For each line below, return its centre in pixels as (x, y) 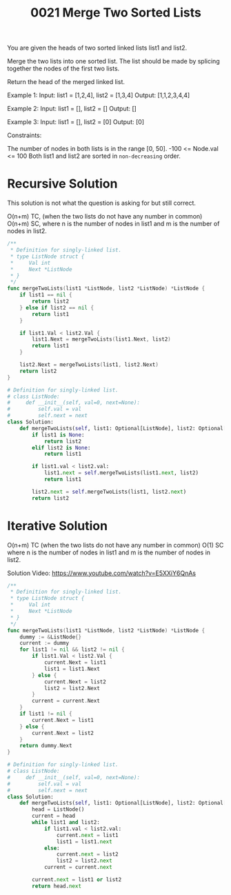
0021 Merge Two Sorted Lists (116, 13)
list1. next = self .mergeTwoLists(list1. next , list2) (121, 473)
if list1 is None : (58, 435)
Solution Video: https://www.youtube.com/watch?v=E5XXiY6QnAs (102, 573)
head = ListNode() (58, 809)
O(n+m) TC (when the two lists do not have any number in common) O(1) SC (115, 545)
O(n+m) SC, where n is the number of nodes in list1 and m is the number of (113, 224)
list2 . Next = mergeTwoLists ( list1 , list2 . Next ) (89, 365)
